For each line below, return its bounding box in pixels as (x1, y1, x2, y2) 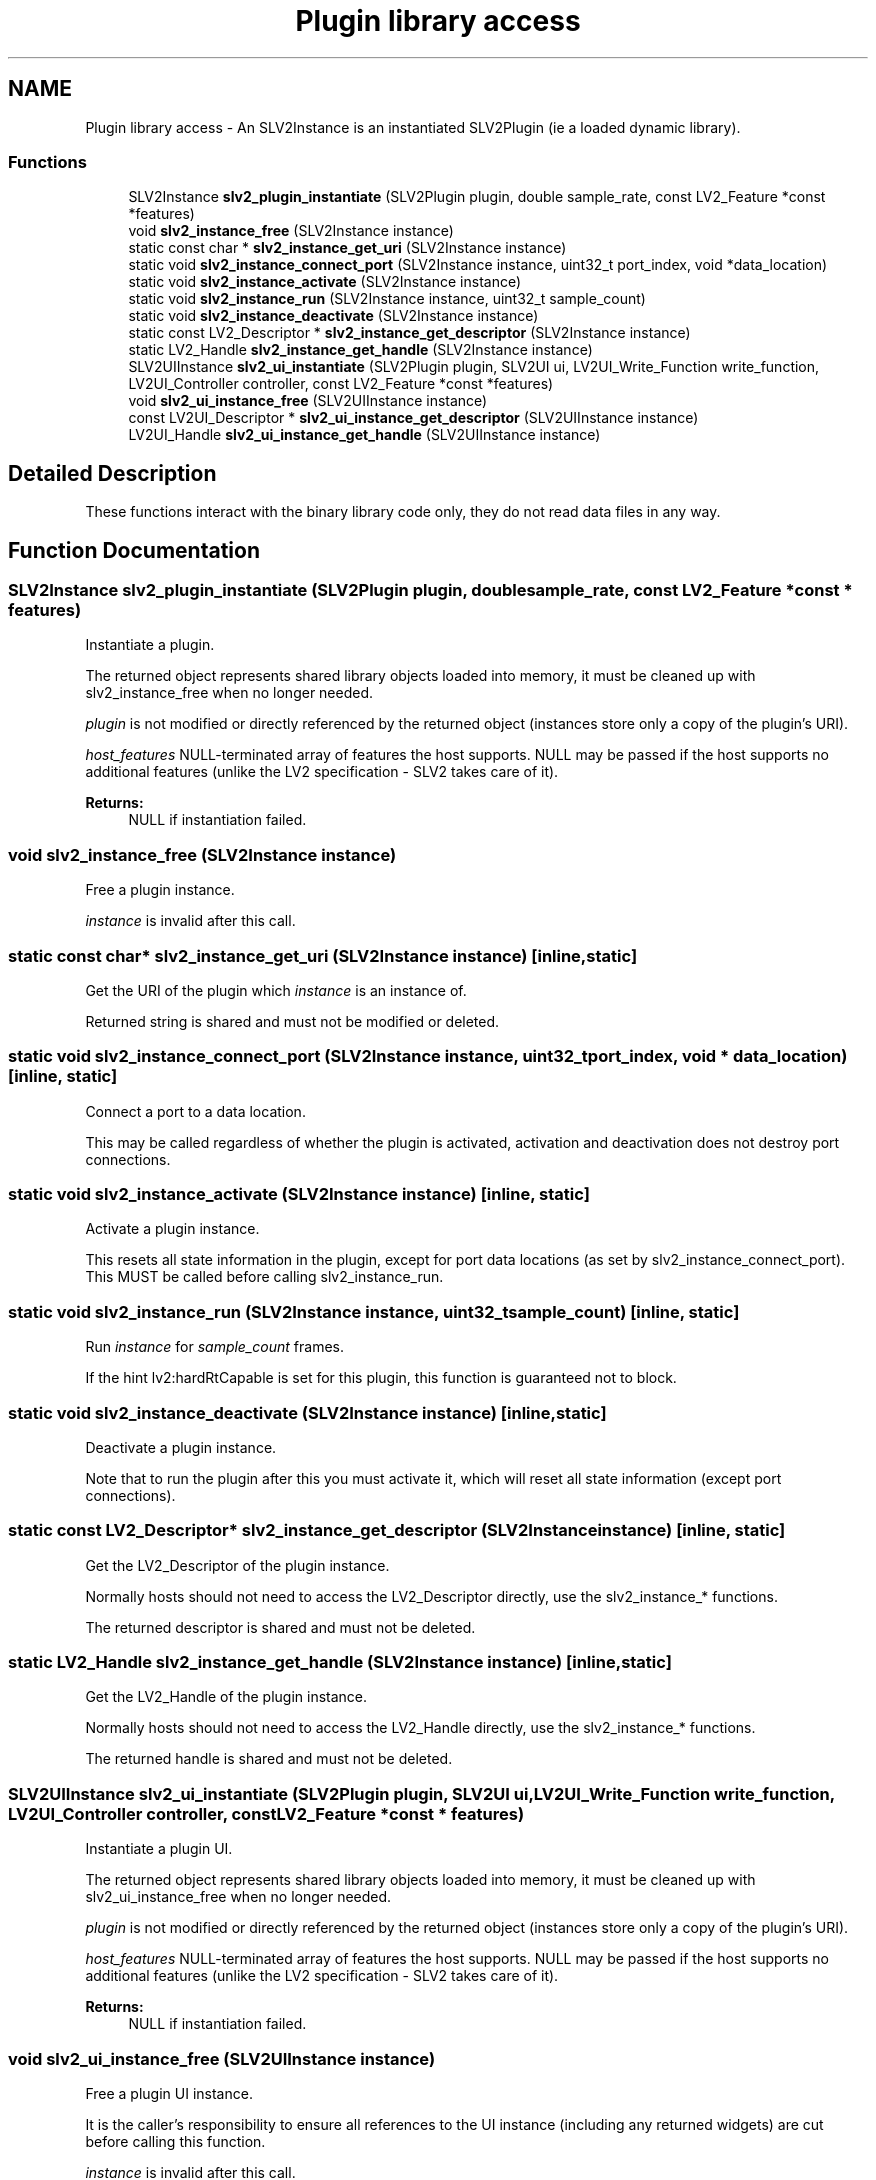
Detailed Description (8, 460, 217, 486)
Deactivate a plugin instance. (85, 1438, 277, 1456)
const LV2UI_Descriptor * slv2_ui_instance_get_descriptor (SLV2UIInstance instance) (128, 409, 699, 427)
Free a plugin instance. (85, 881, 235, 899)
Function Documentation (8, 537, 260, 563)
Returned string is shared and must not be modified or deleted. (85, 1012, 500, 1030)
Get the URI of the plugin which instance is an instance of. (85, 981, 467, 999)
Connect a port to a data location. (85, 1102, 306, 1120)
